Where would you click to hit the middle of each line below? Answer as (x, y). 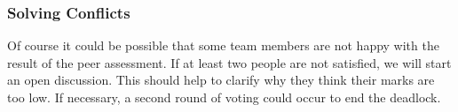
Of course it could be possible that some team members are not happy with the (223, 45)
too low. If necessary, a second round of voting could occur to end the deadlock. (224, 97)
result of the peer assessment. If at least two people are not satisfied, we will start (229, 62)
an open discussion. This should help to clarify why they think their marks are (221, 80)
